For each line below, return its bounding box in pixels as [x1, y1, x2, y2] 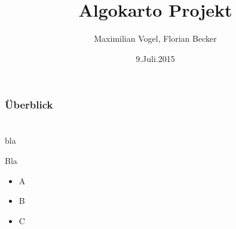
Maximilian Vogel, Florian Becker [94, 32, 217, 45]
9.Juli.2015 [136, 52, 175, 64]
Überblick [5, 97, 53, 112]
